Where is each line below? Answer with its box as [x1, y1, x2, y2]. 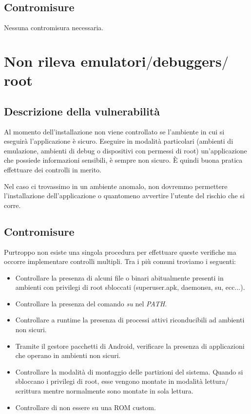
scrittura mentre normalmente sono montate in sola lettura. [15, 386, 193, 396]
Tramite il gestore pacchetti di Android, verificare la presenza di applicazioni [15, 340, 245, 351]
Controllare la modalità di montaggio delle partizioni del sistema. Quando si [15, 366, 243, 376]
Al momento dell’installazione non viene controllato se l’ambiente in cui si [4, 126, 225, 136]
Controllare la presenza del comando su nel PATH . [15, 298, 167, 308]
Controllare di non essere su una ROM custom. [15, 402, 156, 412]
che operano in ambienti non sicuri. [15, 350, 121, 360]
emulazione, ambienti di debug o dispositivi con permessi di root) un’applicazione [4, 145, 247, 155]
